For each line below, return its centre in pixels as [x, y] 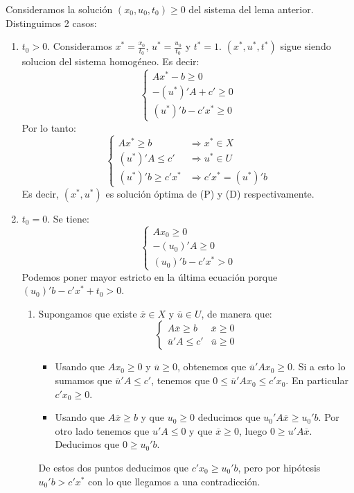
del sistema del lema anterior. [251, 9]
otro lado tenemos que [102, 430]
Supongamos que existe [88, 313]
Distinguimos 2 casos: [51, 23]
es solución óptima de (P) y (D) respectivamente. [210, 193]
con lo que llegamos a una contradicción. [174, 481]
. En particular [317, 380]
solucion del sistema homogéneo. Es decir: [110, 61]
